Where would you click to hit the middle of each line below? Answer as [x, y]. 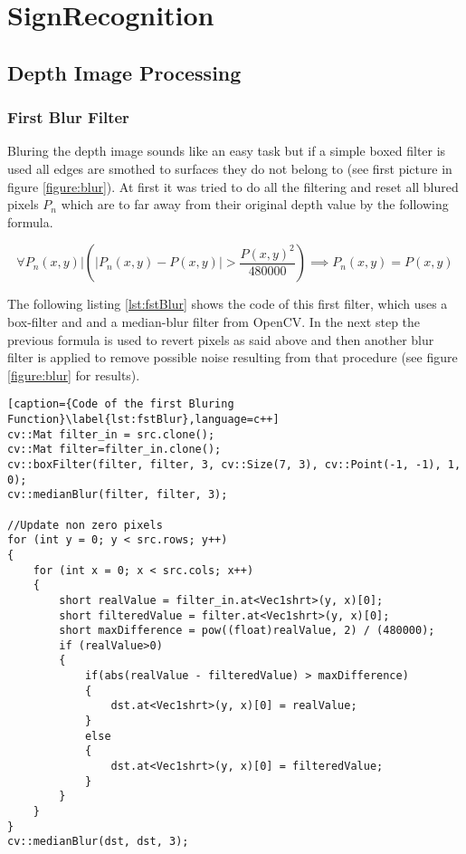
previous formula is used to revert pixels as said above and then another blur [221, 339]
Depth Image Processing [124, 72]
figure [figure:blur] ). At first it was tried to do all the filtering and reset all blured [233, 186]
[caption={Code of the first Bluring [121, 404]
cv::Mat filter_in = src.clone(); [111, 434]
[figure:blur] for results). [74, 374]
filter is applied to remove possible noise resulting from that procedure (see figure [233, 357]
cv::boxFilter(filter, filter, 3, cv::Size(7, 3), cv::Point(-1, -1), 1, [234, 464]
